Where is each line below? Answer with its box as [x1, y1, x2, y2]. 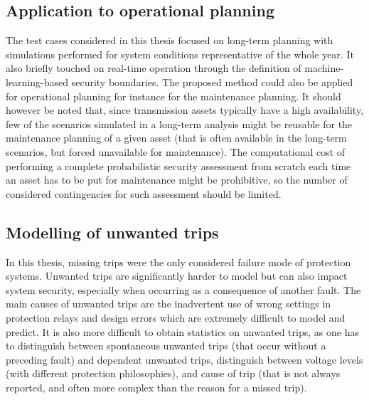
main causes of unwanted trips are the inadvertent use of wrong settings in [6, 296, 331, 311]
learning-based [6, 74, 69, 89]
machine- [304, 60, 344, 75]
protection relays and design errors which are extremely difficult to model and [6, 310, 346, 325]
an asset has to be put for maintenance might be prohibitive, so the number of [6, 172, 348, 187]
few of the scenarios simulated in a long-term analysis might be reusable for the [6, 116, 353, 131]
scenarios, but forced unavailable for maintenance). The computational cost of [6, 144, 346, 159]
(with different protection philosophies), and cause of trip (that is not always [6, 366, 341, 381]
